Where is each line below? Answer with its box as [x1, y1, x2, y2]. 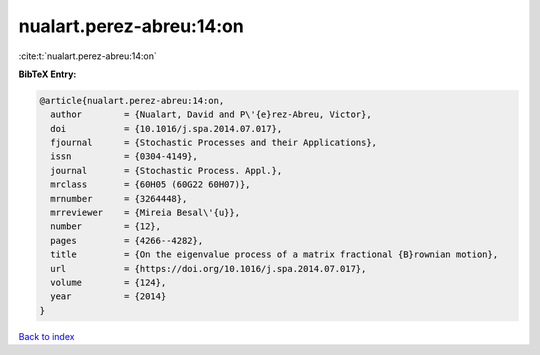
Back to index [18, 330, 75, 342]
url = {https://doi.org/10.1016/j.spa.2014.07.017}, [50, 263, 367, 274]
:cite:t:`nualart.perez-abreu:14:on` [18, 50, 157, 62]
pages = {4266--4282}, [50, 235, 204, 246]
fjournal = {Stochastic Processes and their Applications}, [50, 137, 378, 149]
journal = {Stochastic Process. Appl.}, [50, 165, 283, 176]
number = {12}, [50, 221, 162, 232]
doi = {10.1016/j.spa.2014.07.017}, [50, 123, 283, 134]
